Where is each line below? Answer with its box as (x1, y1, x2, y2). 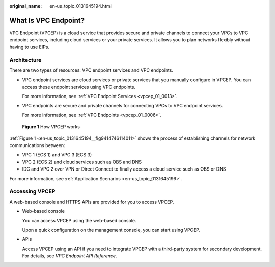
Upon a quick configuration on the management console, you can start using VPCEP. (22, 227, 201, 233)
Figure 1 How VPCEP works (22, 124, 80, 130)
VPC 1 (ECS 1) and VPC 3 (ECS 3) (22, 152, 92, 158)
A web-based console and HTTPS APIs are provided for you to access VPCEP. (9, 199, 174, 205)
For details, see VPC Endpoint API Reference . (22, 253, 117, 259)
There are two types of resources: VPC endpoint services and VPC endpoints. (9, 67, 173, 74)
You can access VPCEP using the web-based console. (22, 217, 136, 224)
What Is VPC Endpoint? (9, 16, 85, 25)
